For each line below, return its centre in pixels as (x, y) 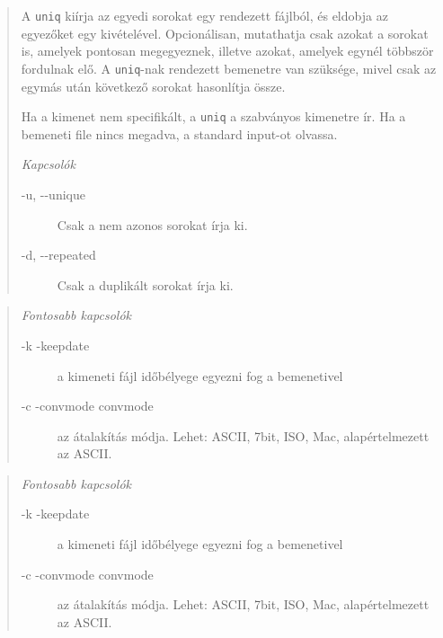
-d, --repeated (58, 255)
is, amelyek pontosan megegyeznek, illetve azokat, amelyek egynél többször (227, 51)
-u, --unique (53, 194)
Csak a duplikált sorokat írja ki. (145, 284)
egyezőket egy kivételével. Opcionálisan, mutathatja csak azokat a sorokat (225, 33)
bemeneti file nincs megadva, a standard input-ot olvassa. (179, 133)
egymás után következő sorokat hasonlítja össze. (153, 86)
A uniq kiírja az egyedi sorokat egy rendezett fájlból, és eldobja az (204, 15)
